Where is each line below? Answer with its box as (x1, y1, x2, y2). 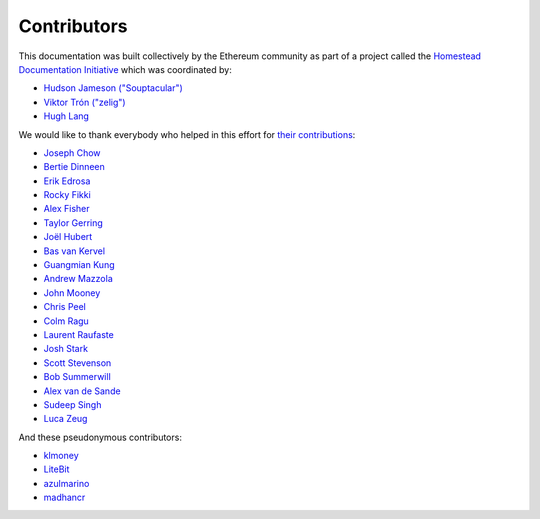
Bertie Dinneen (43, 161, 105, 173)
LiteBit (43, 463, 70, 475)
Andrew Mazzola (43, 273, 114, 285)
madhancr (43, 491, 86, 504)
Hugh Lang (43, 110, 90, 122)
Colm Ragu (43, 315, 89, 327)
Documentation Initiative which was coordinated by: (18, 63, 232, 75)
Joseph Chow (43, 146, 101, 159)
